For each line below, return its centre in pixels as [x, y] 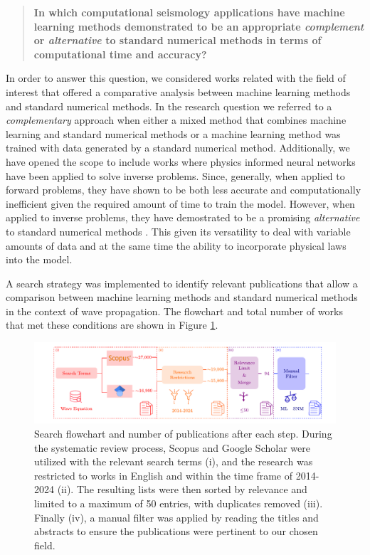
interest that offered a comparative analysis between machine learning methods [178, 91]
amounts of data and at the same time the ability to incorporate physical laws [176, 245]
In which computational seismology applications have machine [189, 12]
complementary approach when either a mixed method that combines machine [176, 120]
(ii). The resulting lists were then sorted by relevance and [182, 489]
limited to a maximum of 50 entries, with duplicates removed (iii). [179, 503]
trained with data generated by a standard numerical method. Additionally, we [178, 148]
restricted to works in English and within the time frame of [164, 475]
